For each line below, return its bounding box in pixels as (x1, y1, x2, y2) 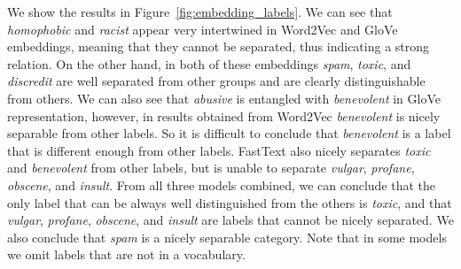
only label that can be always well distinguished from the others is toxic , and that (7, 193, 452, 211)
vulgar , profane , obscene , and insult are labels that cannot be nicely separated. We (7, 211, 454, 229)
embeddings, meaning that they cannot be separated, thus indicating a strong (7, 37, 430, 56)
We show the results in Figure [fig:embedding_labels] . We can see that (7, 3, 393, 20)
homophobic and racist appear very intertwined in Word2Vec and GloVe (7, 19, 398, 38)
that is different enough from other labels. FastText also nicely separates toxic (7, 141, 431, 159)
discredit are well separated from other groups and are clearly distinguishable (7, 72, 426, 90)
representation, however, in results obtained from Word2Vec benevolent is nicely (7, 106, 441, 125)
